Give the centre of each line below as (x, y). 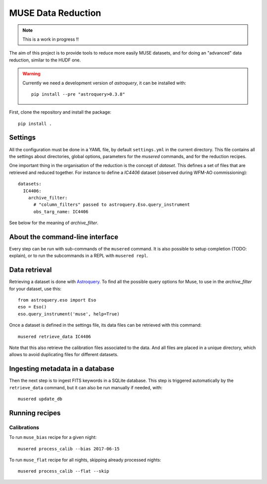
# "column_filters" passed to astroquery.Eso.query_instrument (112, 205)
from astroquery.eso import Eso (57, 300)
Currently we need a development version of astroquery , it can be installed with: (104, 83)
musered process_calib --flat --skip (64, 471)
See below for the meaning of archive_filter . (54, 223)
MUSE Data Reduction (55, 13)
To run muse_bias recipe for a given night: (53, 437)
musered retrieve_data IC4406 (55, 336)
